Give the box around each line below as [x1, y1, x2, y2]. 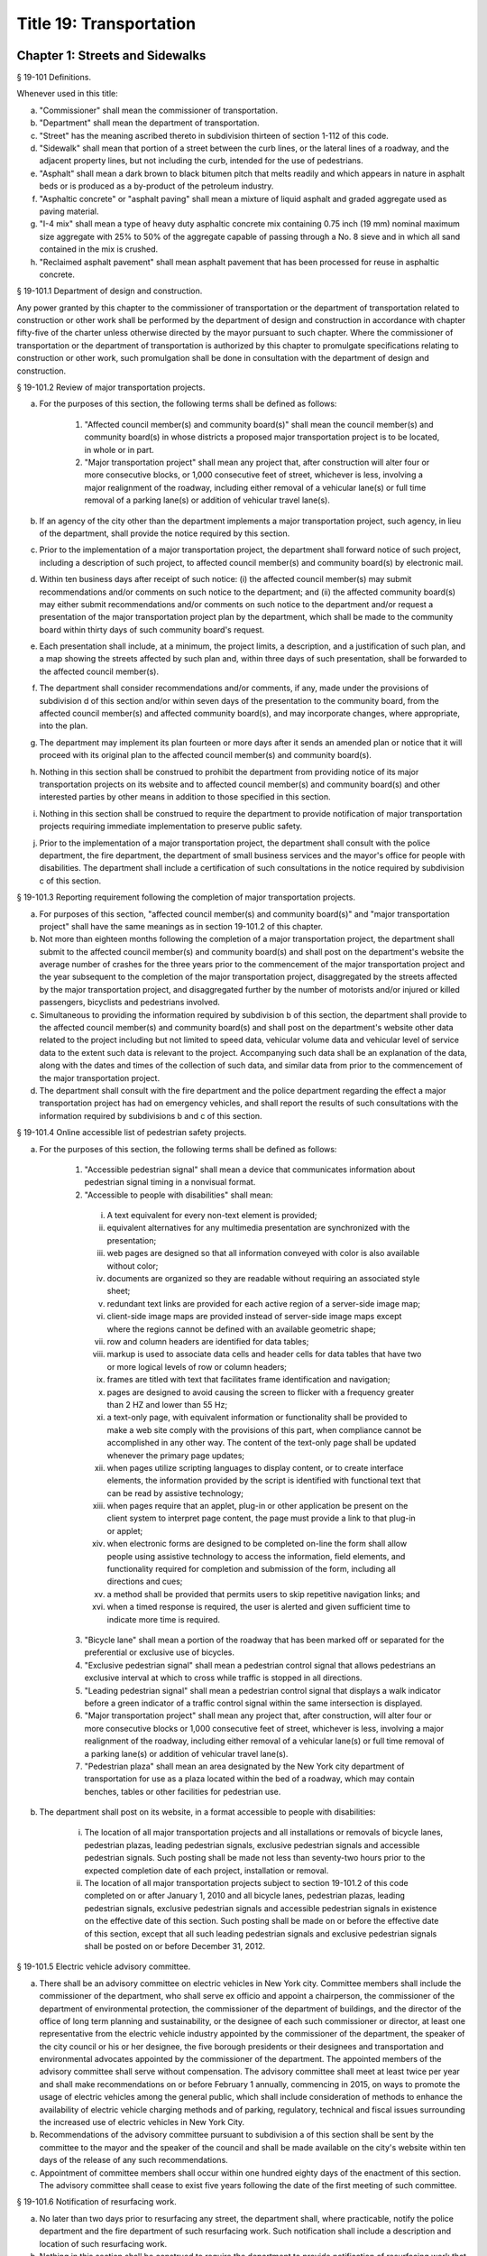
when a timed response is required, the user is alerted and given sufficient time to [106, 1602, 410, 1613]
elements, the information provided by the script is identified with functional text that [106, 1475, 421, 1486]
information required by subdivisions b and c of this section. [39, 1110, 262, 1121]
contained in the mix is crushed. [39, 244, 158, 254]
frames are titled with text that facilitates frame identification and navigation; [106, 1374, 391, 1385]
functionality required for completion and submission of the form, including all [106, 1564, 396, 1575]
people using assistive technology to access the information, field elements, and [106, 1550, 406, 1561]
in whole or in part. [84, 444, 155, 455]
